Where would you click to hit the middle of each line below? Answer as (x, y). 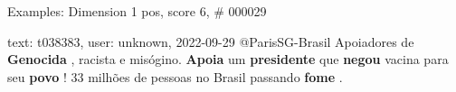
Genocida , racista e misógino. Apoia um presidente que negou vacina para (228, 59)
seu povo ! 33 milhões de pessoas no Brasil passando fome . (175, 76)
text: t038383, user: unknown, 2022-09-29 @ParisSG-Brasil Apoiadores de (211, 41)
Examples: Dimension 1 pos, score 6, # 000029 (137, 11)
